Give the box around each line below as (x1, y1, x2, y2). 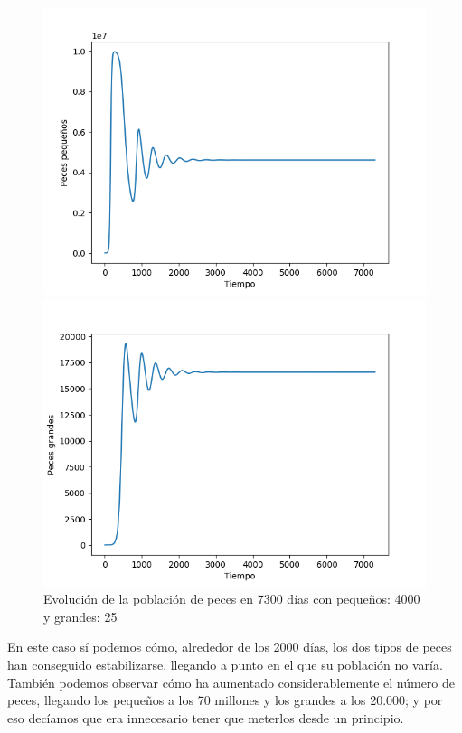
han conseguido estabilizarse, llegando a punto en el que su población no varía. (7, 654, 443, 673)
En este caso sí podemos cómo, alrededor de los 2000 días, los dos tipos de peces (7, 637, 452, 656)
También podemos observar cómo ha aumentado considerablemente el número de (7, 672, 456, 691)
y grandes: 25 (43, 606, 118, 625)
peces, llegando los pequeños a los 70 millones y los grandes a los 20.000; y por (7, 691, 443, 710)
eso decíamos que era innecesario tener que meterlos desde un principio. (7, 708, 404, 727)
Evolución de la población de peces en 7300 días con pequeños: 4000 (43, 589, 420, 608)
